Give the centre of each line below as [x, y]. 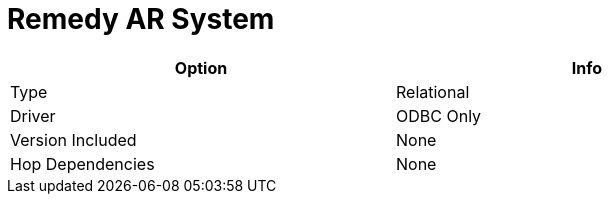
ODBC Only [439, 115]
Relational [433, 91]
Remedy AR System [141, 19]
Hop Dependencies [82, 163]
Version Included [73, 139]
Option [201, 67]
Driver [33, 115]
